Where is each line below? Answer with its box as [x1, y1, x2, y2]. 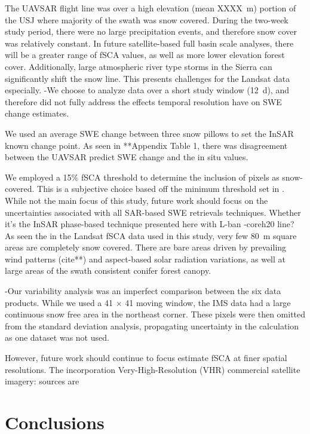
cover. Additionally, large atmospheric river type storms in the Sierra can [5, 60, 272, 72]
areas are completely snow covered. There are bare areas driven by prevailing [5, 241, 287, 253]
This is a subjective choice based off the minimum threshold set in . [37, 182, 284, 195]
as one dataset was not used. [5, 331, 109, 344]
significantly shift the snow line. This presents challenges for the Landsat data [5, 72, 290, 84]
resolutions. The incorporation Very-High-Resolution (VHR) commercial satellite [5, 363, 300, 375]
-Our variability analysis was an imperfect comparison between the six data [5, 285, 281, 297]
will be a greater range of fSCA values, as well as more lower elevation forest [5, 48, 285, 61]
